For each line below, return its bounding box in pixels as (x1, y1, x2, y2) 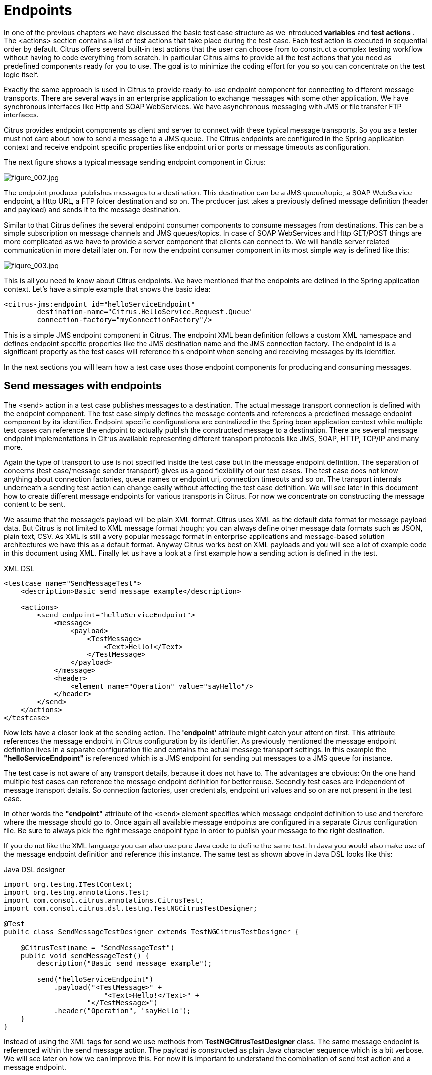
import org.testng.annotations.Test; (4, 888, 150, 896)
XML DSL (4, 564, 35, 573)
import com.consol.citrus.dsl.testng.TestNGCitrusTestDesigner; (4, 904, 258, 912)
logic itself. (4, 70, 39, 78)
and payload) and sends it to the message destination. (4, 205, 180, 214)
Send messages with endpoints (4, 380, 162, 392)
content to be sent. (4, 499, 65, 508)
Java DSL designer (4, 865, 65, 874)
